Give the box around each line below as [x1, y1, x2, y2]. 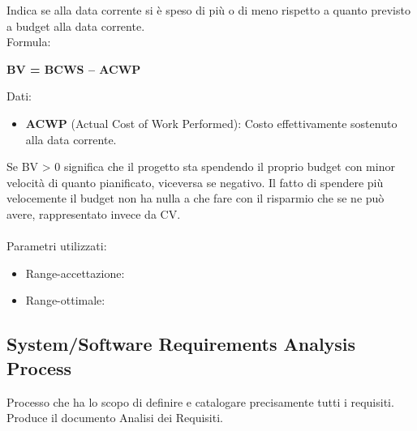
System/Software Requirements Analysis [6, 331, 356, 356]
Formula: [6, 33, 51, 50]
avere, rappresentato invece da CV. [6, 205, 181, 222]
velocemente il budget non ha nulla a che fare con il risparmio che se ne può [6, 190, 385, 207]
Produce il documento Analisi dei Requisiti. [6, 409, 223, 426]
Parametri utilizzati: [6, 237, 107, 254]
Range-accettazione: [25, 264, 125, 281]
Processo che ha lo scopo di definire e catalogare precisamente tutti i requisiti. [6, 393, 394, 410]
